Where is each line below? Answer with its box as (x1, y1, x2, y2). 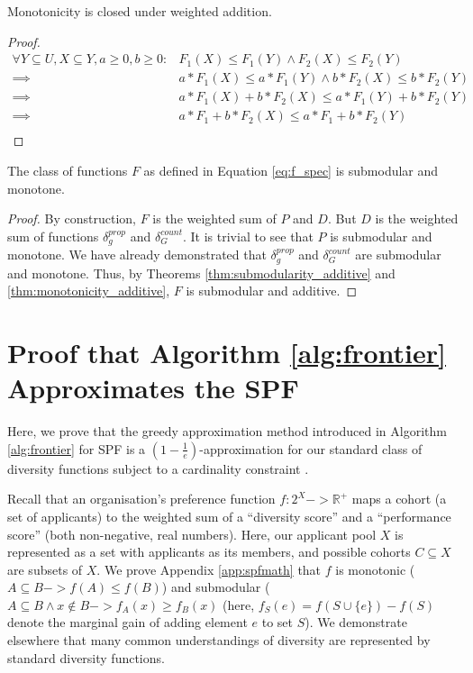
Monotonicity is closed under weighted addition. (7, 2, 272, 20)
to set (261, 613, 293, 632)
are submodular (355, 245, 441, 264)
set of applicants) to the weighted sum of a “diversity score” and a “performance (7, 506, 451, 525)
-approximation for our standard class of (199, 439, 423, 458)
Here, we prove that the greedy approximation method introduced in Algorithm (7, 422, 447, 441)
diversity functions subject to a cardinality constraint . (7, 459, 309, 477)
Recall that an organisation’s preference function (7, 489, 276, 508)
